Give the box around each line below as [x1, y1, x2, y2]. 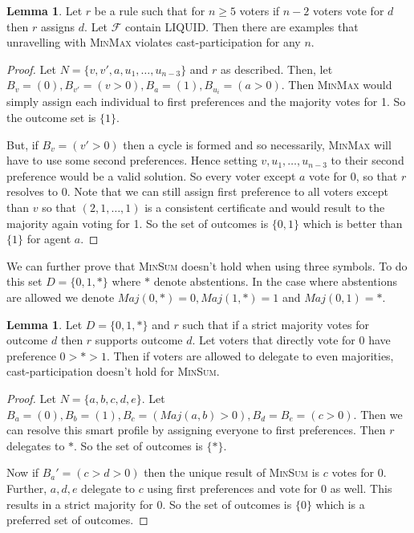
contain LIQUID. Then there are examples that [125, 18, 359, 35]
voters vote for [312, 2, 384, 18]
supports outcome [95, 332, 183, 348]
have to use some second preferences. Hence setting [6, 152, 258, 169]
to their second [331, 152, 404, 169]
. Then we [353, 405, 403, 422]
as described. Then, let [221, 60, 333, 77]
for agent [26, 230, 71, 247]
